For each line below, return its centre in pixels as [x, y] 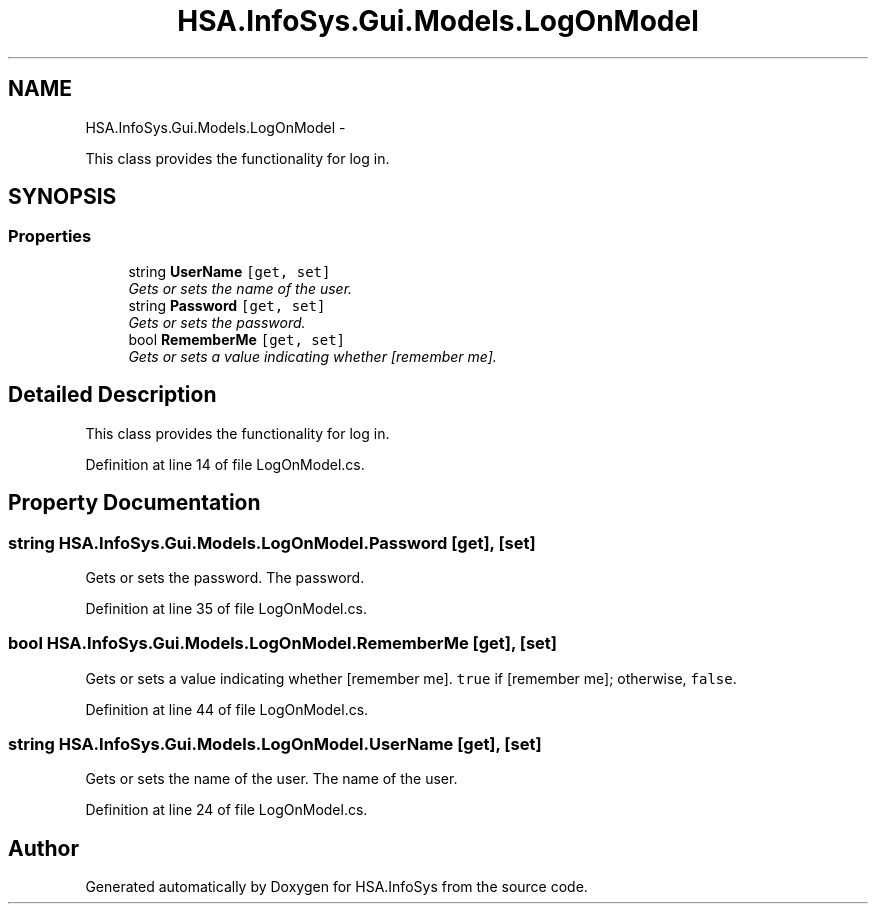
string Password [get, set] [227, 305]
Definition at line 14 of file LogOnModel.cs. [225, 464]
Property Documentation [134, 503]
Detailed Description [112, 395]
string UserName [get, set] [229, 271]
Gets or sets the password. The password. [225, 577]
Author [43, 848]
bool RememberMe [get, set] [237, 339]
